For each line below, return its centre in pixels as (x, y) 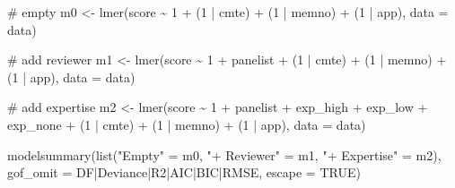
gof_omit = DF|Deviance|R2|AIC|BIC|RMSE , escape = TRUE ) (184, 172)
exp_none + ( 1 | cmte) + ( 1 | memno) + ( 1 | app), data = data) (187, 124)
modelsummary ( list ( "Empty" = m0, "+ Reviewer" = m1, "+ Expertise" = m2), (224, 154)
